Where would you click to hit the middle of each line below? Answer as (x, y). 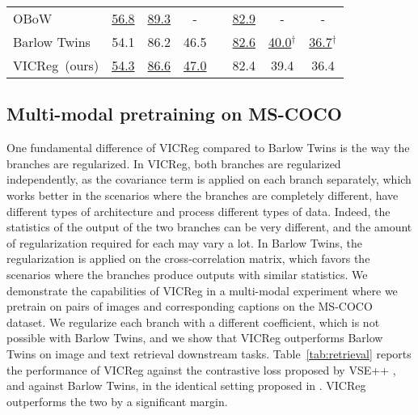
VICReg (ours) (56, 65)
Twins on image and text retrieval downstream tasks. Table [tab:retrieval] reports (209, 353)
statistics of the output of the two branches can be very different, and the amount (209, 227)
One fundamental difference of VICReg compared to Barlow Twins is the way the (208, 148)
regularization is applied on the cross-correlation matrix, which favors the (188, 258)
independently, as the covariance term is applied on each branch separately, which (209, 179)
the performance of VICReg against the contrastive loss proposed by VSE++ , (201, 369)
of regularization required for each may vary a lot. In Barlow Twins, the (184, 242)
